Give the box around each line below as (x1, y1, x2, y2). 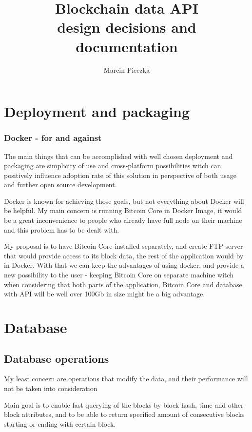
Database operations (4, 351, 109, 366)
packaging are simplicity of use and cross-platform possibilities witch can (4, 160, 221, 171)
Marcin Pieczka (103, 64, 150, 75)
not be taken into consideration (4, 383, 97, 393)
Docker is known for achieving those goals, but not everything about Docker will (4, 196, 244, 206)
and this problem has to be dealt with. (4, 224, 119, 235)
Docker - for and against (4, 132, 102, 144)
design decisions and (57, 17, 196, 37)
